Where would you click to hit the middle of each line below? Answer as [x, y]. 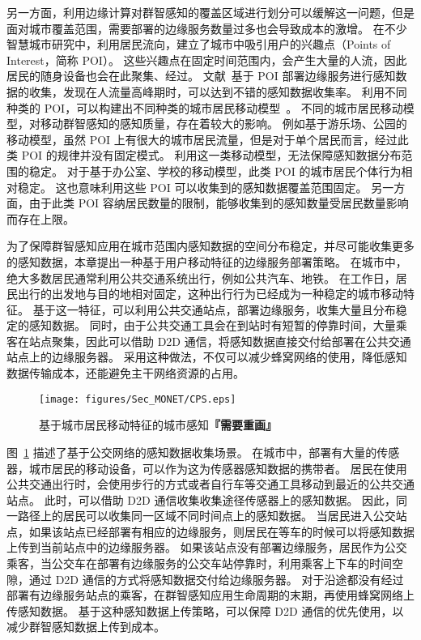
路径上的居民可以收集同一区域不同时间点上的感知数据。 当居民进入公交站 [212, 516]
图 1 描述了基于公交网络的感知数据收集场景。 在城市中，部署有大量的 [192, 452]
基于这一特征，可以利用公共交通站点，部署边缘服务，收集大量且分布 [214, 309]
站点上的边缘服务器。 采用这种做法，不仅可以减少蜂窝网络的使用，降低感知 [207, 357]
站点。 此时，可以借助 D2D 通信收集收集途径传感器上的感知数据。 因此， [202, 499]
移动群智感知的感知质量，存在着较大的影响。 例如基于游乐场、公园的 [223, 124]
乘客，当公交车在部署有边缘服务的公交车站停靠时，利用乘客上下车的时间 [199, 563]
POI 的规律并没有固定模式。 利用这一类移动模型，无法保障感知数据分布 [211, 155]
